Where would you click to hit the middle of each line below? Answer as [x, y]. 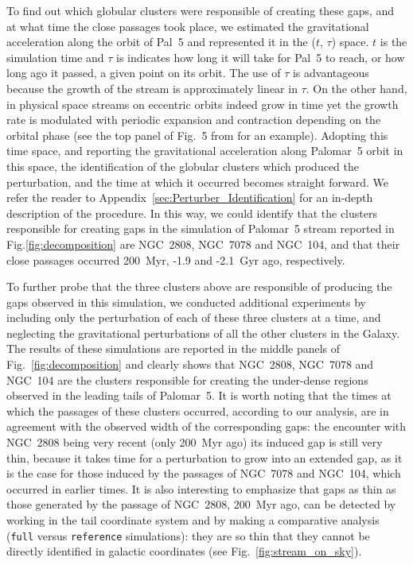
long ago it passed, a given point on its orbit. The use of [144, 73]
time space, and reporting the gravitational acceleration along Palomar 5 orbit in [205, 151]
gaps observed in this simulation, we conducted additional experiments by [186, 302]
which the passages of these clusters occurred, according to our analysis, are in [198, 410]
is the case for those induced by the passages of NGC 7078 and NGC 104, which [204, 473]
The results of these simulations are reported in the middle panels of [173, 348]
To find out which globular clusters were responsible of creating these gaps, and [201, 10]
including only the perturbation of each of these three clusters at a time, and [194, 317]
